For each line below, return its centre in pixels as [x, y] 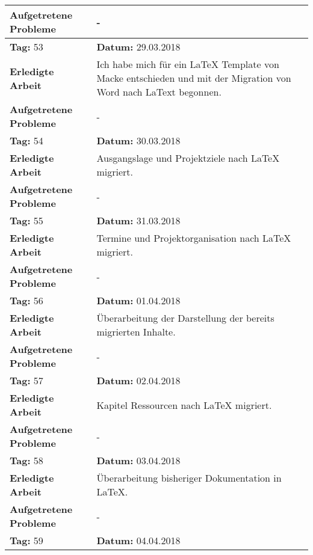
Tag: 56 [26, 300]
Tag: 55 [26, 220]
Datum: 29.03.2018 [138, 47]
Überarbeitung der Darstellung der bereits [185, 318]
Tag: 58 [26, 460]
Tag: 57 [26, 380]
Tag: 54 [26, 140]
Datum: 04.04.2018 [138, 540]
